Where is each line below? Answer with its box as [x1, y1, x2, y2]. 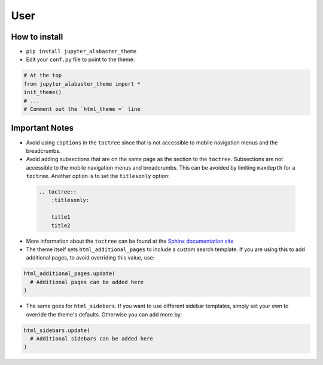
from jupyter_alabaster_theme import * [23, 80, 141, 87]
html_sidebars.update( [23, 327, 90, 334]
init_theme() [23, 89, 62, 96]
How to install [11, 32, 63, 42]
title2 [51, 222, 71, 229]
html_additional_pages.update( [23, 270, 116, 277]
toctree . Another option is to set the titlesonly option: [26, 173, 170, 180]
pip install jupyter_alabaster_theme [26, 48, 137, 55]
